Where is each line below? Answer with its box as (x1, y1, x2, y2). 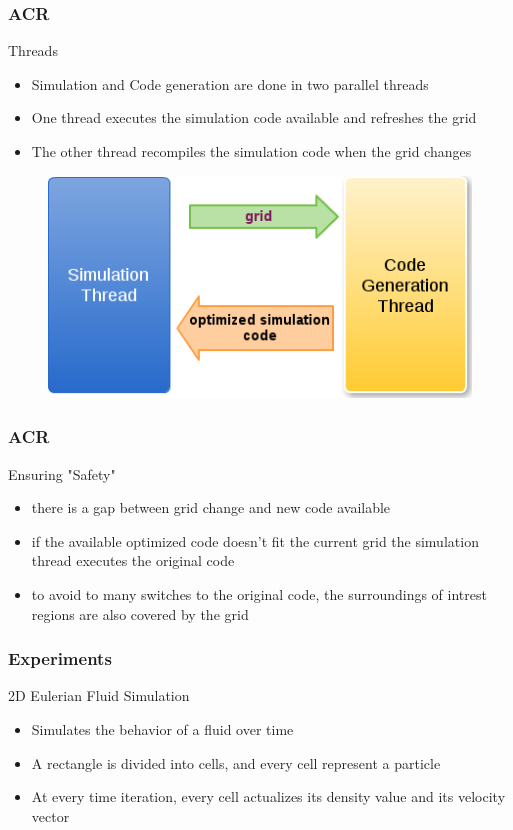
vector (31, 805, 70, 826)
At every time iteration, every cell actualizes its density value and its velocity (31, 786, 506, 807)
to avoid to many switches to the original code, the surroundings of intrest (31, 584, 487, 605)
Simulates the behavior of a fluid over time (31, 719, 294, 740)
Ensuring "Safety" (8, 463, 116, 484)
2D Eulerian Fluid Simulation (8, 685, 190, 706)
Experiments (8, 646, 112, 671)
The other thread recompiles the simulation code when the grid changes (31, 141, 472, 161)
